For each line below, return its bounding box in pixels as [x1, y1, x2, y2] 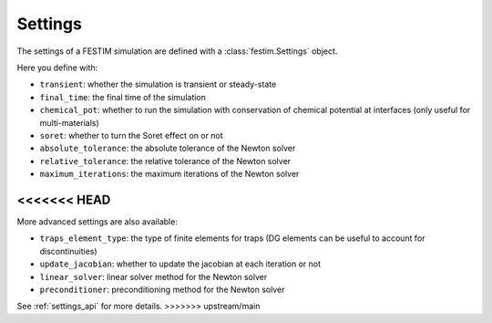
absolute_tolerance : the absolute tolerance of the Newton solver [39, 142, 296, 154]
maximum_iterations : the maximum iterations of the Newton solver [39, 169, 300, 180]
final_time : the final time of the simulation [39, 91, 207, 102]
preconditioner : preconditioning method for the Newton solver [39, 284, 285, 295]
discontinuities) [39, 245, 97, 256]
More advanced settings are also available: [16, 215, 178, 227]
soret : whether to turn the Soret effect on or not [39, 130, 223, 141]
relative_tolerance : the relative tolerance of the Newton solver [39, 155, 292, 166]
